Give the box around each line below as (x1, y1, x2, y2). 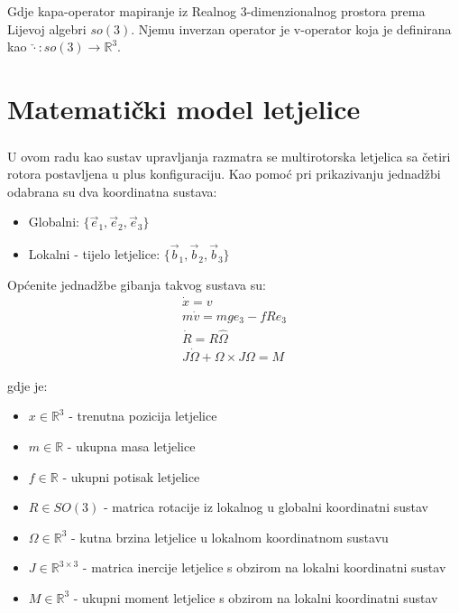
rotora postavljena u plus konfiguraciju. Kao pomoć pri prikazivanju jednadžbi (7, 164, 441, 183)
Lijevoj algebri (7, 19, 87, 38)
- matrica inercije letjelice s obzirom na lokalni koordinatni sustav (82, 558, 446, 577)
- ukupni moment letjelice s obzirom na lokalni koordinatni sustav (73, 588, 438, 607)
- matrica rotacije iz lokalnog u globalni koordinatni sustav (103, 497, 428, 516)
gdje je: (7, 376, 48, 395)
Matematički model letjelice (7, 89, 361, 126)
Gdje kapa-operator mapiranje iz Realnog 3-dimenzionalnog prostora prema (7, 2, 426, 20)
